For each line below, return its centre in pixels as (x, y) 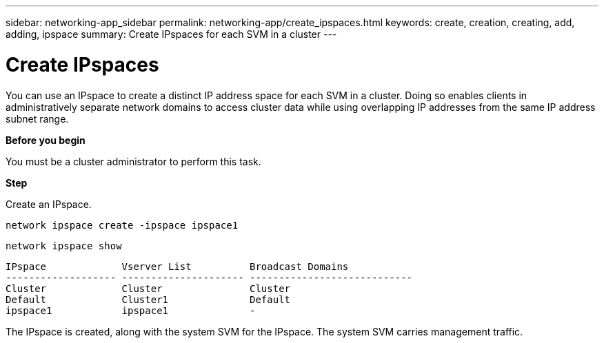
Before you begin (46, 140)
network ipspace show (64, 246)
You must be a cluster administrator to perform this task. (133, 161)
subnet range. (37, 118)
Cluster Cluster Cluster (148, 288)
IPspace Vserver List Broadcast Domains (177, 266)
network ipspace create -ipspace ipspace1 (122, 225)
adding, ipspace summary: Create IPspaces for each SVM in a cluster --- (171, 34)
